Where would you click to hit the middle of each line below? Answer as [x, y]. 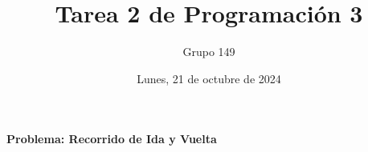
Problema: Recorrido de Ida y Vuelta [112, 139]
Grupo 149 [209, 52]
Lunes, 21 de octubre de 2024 [209, 78]
